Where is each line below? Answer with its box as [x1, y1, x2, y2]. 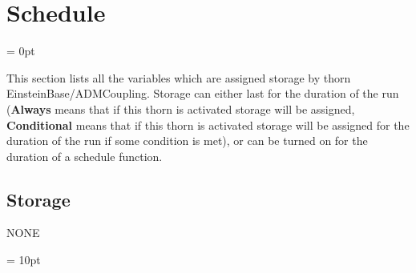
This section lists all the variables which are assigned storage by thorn [6, 69, 351, 86]
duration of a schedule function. [6, 147, 163, 164]
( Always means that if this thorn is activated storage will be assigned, [6, 100, 355, 117]
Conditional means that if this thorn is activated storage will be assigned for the [6, 116, 410, 133]
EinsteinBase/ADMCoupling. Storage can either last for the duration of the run [6, 85, 399, 102]
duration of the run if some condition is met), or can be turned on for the [6, 132, 368, 149]
